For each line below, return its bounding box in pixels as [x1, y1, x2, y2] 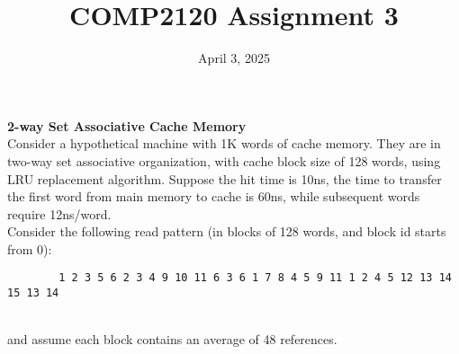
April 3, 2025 [198, 49, 270, 67]
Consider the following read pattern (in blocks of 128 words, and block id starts [7, 222, 446, 241]
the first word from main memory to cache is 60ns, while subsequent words [7, 187, 420, 206]
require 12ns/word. [7, 204, 112, 223]
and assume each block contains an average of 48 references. [7, 330, 337, 349]
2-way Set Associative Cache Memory [7, 116, 247, 135]
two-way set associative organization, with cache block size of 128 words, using [7, 151, 441, 170]
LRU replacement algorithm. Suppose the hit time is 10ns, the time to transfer [7, 169, 442, 188]
